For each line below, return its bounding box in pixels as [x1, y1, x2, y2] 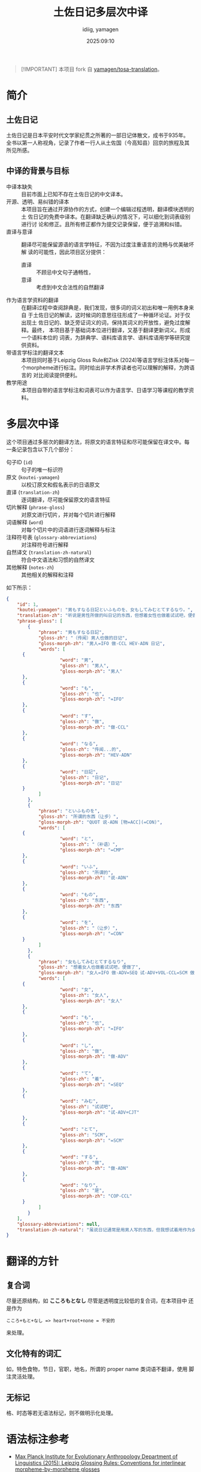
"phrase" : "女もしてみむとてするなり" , [38, 959, 127, 965]
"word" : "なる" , [59, 741, 99, 747]
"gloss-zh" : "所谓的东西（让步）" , [38, 813, 119, 820]
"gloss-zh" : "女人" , [59, 992, 109, 998]
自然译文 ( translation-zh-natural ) [6, 548, 92, 556]
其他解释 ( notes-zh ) [6, 563, 54, 571]
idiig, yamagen [82, 25, 119, 33]
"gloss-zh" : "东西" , [59, 897, 109, 903]
